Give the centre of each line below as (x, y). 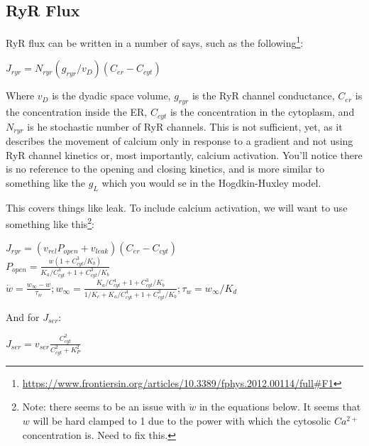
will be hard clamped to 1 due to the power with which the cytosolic (182, 421)
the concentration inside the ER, (77, 112)
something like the (46, 182)
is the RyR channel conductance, (263, 96)
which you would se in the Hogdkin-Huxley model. (211, 182)
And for (23, 316)
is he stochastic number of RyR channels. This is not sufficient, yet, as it (185, 126)
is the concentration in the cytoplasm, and (262, 112)
